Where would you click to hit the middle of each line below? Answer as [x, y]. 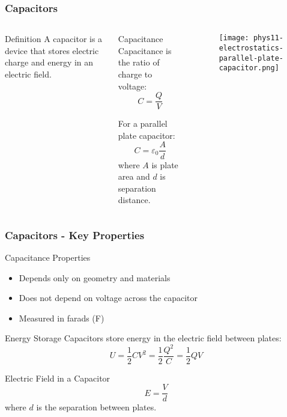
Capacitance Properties [48, 257]
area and [134, 176]
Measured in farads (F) [62, 318]
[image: [234, 38]
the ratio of [139, 62]
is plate [165, 164]
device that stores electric [52, 50]
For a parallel [143, 123]
